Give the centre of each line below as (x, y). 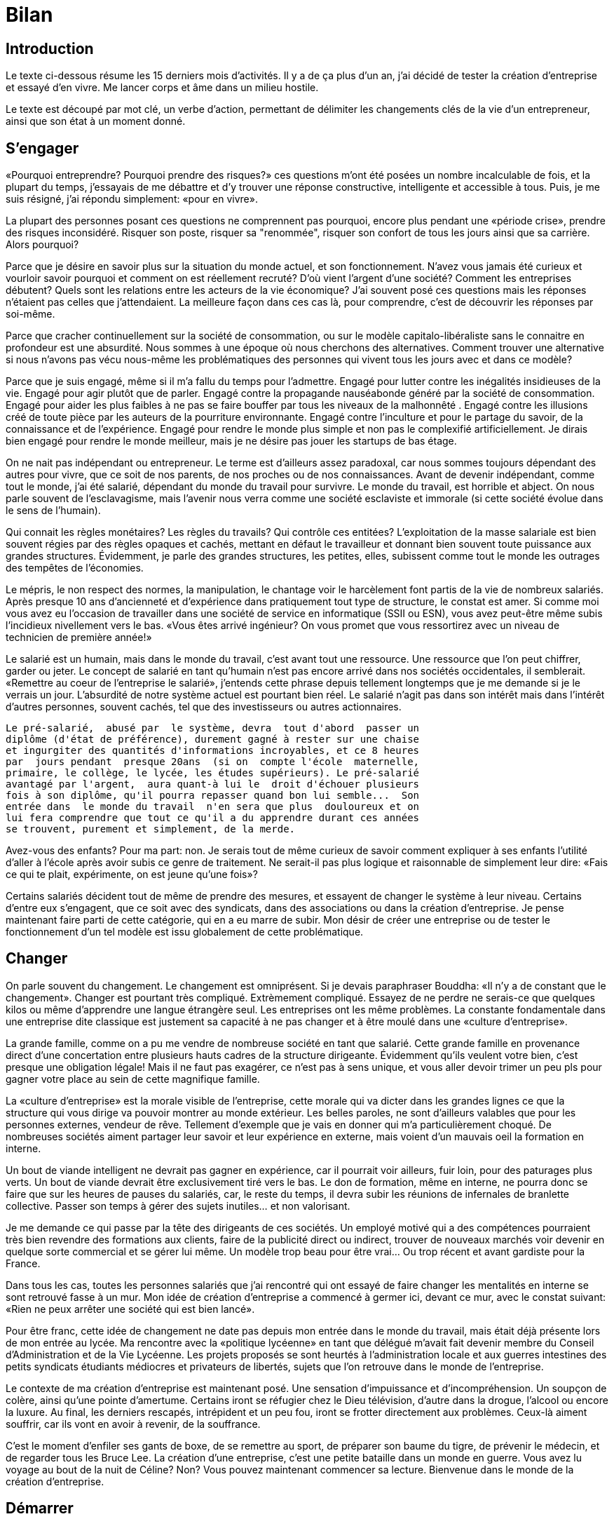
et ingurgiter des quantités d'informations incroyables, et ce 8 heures (213, 751)
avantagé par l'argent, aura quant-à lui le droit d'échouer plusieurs (213, 784)
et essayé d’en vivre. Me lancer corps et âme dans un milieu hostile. (162, 88)
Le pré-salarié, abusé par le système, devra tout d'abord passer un (213, 728)
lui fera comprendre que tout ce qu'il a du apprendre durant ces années (213, 818)
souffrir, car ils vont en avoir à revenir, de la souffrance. (133, 1424)
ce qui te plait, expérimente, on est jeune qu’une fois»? (132, 875)
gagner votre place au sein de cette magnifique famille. (133, 1079)
